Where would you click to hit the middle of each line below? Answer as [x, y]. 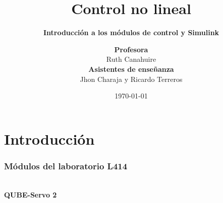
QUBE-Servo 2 [31, 194]
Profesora [131, 49]
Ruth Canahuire [131, 59]
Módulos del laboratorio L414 [66, 166]
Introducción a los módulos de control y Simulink [131, 32]
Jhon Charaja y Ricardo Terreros [131, 79]
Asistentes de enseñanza [131, 69]
